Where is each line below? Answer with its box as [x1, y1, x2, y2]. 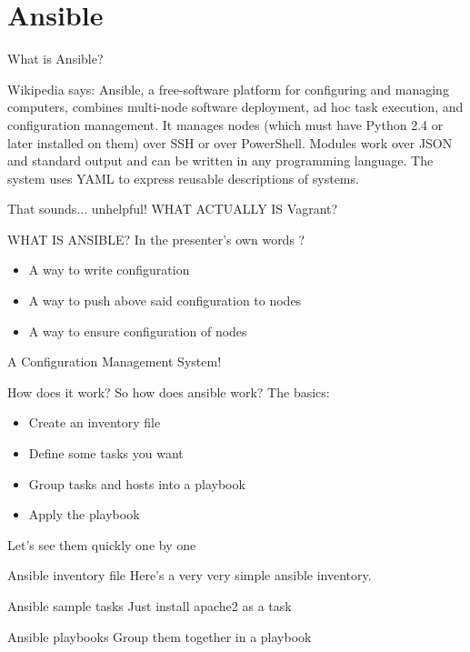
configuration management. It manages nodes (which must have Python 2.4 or [7, 115, 444, 134]
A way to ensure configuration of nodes [28, 321, 247, 340]
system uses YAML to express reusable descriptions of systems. [7, 168, 359, 187]
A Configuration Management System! [7, 352, 222, 371]
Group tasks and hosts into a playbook [28, 474, 245, 493]
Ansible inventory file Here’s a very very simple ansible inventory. [7, 566, 372, 585]
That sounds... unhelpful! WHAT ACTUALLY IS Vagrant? [7, 199, 338, 218]
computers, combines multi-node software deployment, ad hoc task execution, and [7, 97, 464, 116]
